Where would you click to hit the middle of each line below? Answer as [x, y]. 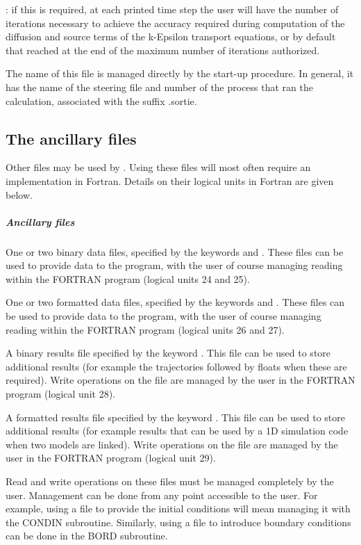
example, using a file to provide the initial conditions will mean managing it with [178, 509]
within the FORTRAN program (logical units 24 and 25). [128, 278]
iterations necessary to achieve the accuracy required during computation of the [175, 23]
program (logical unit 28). [60, 394]
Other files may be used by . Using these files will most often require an [158, 167]
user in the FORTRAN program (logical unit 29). [111, 458]
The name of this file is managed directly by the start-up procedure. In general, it [180, 73]
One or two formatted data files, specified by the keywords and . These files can [175, 302]
